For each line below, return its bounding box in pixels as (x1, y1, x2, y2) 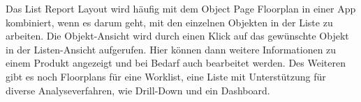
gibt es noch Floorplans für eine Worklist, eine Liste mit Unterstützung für (6, 69, 326, 83)
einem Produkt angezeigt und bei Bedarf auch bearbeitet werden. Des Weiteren (6, 56, 346, 70)
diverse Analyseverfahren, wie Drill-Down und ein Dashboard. (6, 83, 270, 97)
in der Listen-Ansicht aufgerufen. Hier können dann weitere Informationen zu (6, 42, 337, 56)
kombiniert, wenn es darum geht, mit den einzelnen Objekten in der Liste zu (6, 15, 333, 29)
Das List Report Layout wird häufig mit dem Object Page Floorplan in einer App (6, 1, 356, 15)
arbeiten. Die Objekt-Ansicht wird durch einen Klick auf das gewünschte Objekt (6, 28, 349, 43)
